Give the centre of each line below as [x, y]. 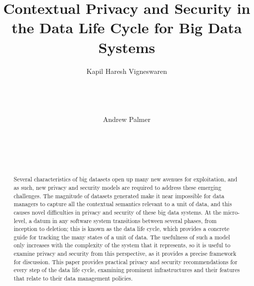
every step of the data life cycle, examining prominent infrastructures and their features [127, 270]
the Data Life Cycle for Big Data [127, 28]
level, [20, 220]
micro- [231, 212]
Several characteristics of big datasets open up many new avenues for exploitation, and [126, 179]
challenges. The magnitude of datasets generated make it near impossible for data [119, 196]
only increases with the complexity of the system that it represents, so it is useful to [122, 245]
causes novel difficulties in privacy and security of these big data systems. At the [117, 212]
